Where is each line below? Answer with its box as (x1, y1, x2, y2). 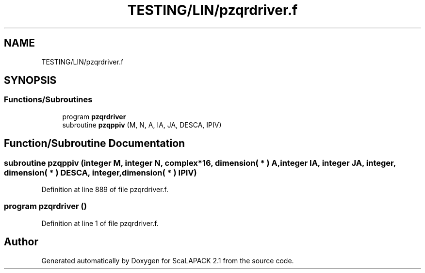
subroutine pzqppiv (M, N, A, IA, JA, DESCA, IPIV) (62, 120, 222, 129)
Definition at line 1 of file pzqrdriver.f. (41, 219, 159, 227)
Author (4, 236, 38, 248)
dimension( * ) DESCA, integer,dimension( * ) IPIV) (4, 167, 197, 177)
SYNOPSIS (4, 74, 57, 87)
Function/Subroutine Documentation (4, 137, 185, 150)
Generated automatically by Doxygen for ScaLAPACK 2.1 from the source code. (41, 256, 294, 265)
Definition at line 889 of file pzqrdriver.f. (41, 185, 168, 194)
